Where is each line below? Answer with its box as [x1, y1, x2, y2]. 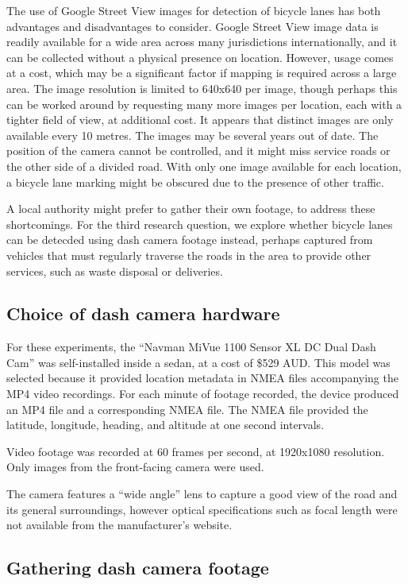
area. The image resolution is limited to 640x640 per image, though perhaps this [6, 79, 398, 96]
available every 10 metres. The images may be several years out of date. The [6, 126, 379, 143]
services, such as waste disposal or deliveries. [6, 262, 223, 279]
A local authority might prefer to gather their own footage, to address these [6, 200, 375, 217]
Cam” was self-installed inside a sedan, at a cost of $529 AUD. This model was [6, 354, 391, 370]
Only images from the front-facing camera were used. [6, 458, 264, 475]
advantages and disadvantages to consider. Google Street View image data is [6, 17, 379, 34]
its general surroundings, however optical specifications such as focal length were [6, 501, 398, 517]
